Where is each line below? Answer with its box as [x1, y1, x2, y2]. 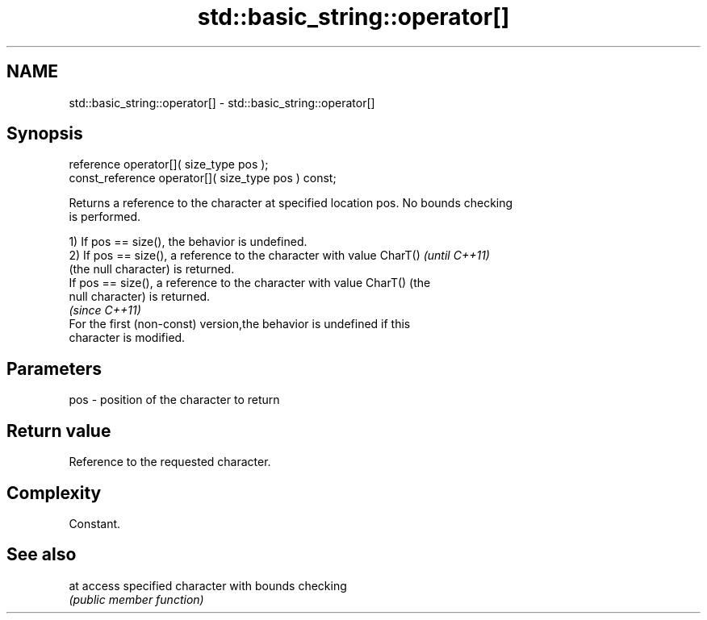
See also [6, 544, 77, 565]
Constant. [69, 516, 121, 531]
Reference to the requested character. [69, 455, 271, 469]
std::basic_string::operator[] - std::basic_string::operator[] [69, 95, 375, 110]
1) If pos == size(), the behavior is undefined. [69, 235, 307, 249]
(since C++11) [69, 303, 141, 318]
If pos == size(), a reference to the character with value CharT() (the [69, 276, 431, 290]
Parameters [6, 358, 102, 379]
